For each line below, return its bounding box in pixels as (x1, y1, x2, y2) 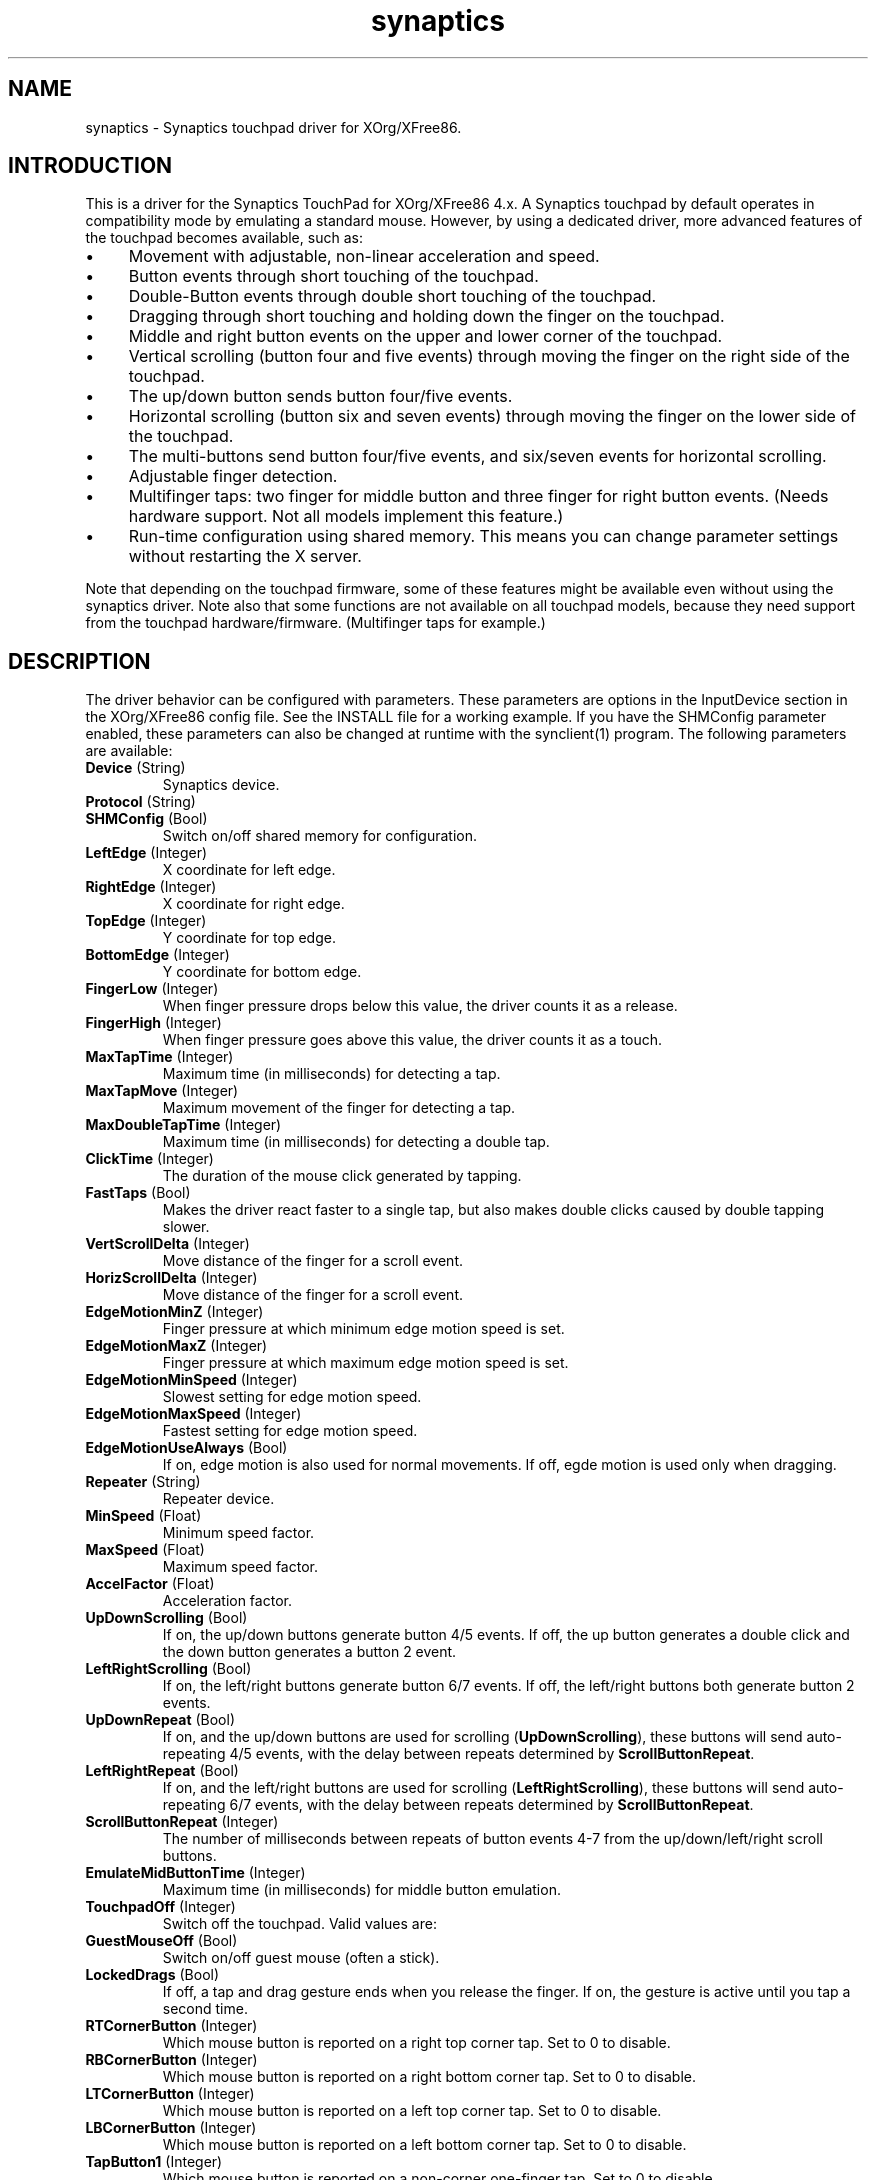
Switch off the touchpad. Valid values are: (162, 1915, 437, 1933)
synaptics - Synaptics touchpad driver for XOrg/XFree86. (85, 118, 462, 136)
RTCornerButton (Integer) (85, 2017, 258, 2035)
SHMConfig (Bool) (85, 810, 208, 828)
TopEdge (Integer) (85, 912, 207, 930)
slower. (162, 1218, 210, 1236)
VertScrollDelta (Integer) (85, 1235, 250, 1253)
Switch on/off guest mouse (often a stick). (162, 1949, 440, 1967)
